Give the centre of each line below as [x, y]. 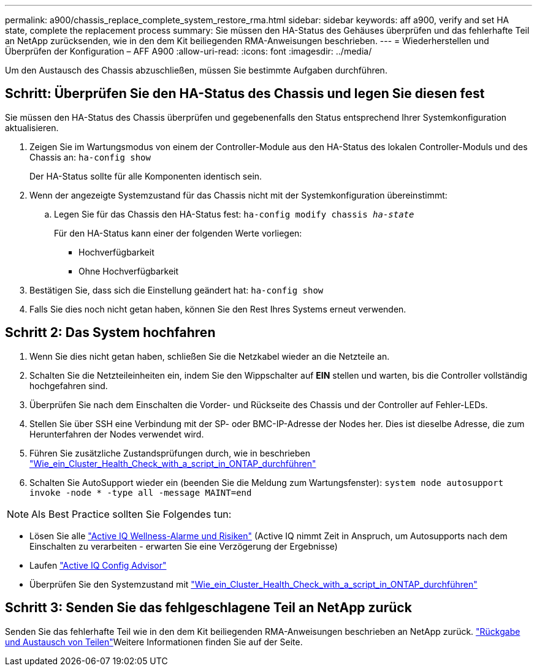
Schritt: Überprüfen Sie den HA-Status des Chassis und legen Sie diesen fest [245, 94]
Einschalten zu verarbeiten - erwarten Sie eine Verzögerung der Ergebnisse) [184, 546]
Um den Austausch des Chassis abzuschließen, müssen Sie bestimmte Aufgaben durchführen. [196, 70]
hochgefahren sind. [69, 385]
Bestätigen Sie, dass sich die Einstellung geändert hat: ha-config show [177, 290]
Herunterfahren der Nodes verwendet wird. [117, 434]
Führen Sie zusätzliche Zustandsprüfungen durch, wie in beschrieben [170, 453]
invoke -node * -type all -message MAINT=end [141, 492]
